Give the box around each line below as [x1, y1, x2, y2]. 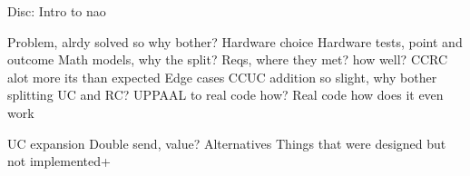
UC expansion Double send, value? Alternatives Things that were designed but [7, 133, 446, 152]
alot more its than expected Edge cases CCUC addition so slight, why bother [7, 67, 437, 86]
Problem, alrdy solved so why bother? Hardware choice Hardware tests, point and [7, 32, 463, 51]
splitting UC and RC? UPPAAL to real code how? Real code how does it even [7, 85, 444, 104]
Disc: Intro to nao [7, 2, 106, 20]
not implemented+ [7, 152, 111, 171]
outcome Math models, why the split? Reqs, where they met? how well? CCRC [7, 50, 448, 69]
